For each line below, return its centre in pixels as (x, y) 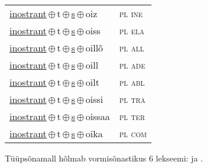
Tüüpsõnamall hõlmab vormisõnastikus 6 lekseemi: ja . (104, 158)
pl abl (132, 82)
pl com (133, 133)
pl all (132, 48)
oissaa (98, 116)
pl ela (132, 30)
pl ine (131, 13)
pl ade (132, 65)
